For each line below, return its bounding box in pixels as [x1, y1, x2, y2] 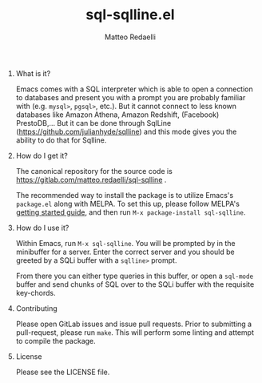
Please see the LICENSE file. [15, 367, 110, 377]
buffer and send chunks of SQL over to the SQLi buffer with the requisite [15, 279, 255, 289]
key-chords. [15, 288, 56, 297]
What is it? [15, 68, 51, 78]
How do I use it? [15, 223, 69, 232]
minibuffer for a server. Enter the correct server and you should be [15, 247, 235, 256]
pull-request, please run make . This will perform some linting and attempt [15, 327, 254, 337]
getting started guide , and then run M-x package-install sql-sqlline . [15, 207, 246, 217]
